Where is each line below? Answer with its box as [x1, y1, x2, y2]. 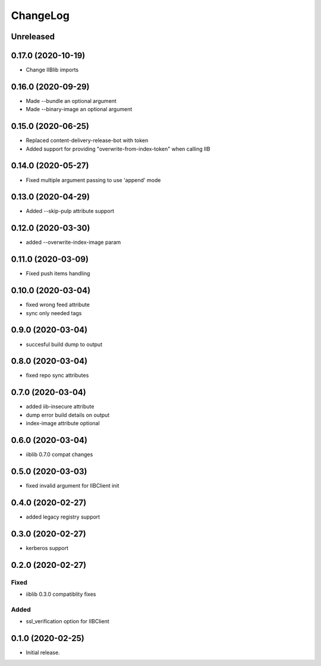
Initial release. [26, 649, 60, 656]
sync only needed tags [26, 309, 82, 316]
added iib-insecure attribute [26, 403, 95, 410]
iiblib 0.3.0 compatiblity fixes [26, 590, 96, 598]
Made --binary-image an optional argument [26, 106, 133, 113]
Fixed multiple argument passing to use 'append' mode [26, 176, 161, 184]
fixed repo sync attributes [26, 372, 89, 379]
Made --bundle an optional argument [26, 97, 117, 104]
